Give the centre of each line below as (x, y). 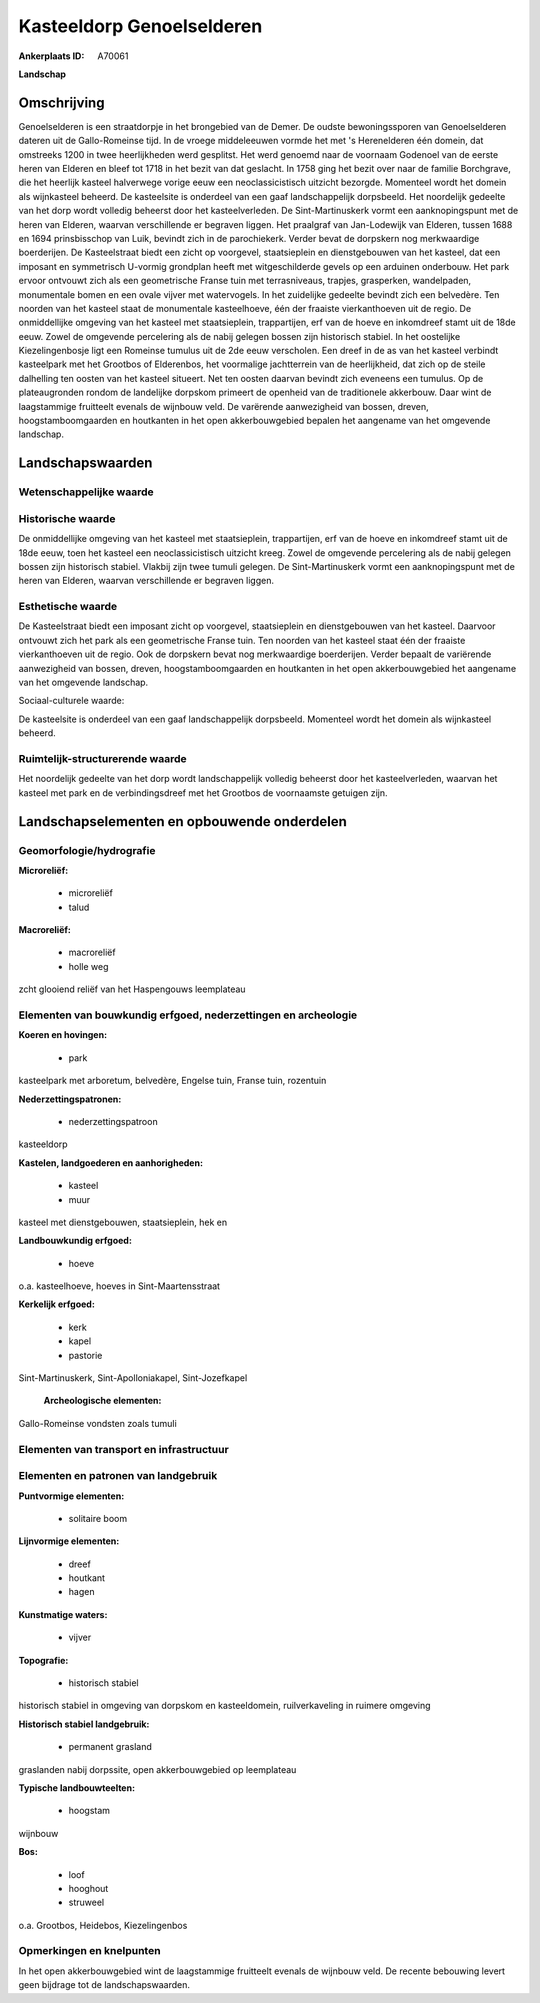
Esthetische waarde (68, 607)
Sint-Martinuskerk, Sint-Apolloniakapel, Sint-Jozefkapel (133, 1378)
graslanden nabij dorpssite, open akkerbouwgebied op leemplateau (157, 1769)
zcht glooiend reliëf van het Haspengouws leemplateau (132, 989)
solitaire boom (98, 1518)
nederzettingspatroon (113, 1121)
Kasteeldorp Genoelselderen (140, 26)
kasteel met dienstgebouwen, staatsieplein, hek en (123, 1222)
